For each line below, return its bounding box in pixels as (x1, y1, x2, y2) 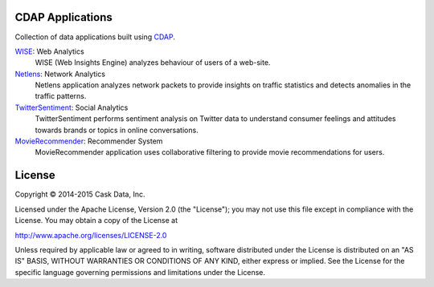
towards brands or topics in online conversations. (35, 125, 199, 135)
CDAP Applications (14, 10, 113, 24)
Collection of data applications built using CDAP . (14, 32, 176, 42)
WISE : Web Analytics (14, 46, 84, 56)
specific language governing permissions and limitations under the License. (14, 267, 265, 277)
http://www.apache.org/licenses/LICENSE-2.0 (14, 230, 167, 240)
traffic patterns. (35, 91, 87, 101)
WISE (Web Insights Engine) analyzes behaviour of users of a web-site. (35, 58, 271, 67)
